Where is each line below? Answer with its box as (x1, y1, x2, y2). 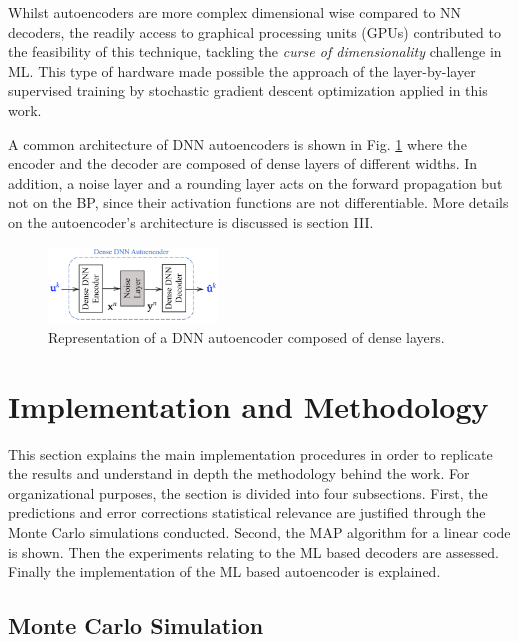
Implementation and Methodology (8, 385, 489, 426)
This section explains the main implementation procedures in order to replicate (8, 443, 493, 464)
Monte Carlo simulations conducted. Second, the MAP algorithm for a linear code (8, 522, 511, 543)
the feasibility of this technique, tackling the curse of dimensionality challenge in (8, 41, 502, 62)
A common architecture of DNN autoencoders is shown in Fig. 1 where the (8, 133, 467, 154)
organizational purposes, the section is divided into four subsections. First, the (8, 482, 488, 503)
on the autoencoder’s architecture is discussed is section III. (8, 211, 374, 232)
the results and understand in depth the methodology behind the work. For (8, 463, 470, 484)
